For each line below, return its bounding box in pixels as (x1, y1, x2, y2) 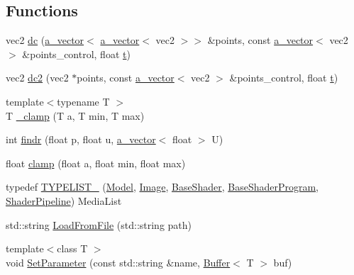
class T (57, 241, 88, 256)
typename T (57, 94, 110, 108)
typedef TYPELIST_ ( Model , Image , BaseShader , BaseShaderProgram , (6, 179, 319, 194)
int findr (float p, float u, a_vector (6, 132, 156, 147)
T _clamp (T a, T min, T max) (6, 108, 145, 123)
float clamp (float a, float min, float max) (6, 155, 186, 170)
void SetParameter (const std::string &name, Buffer (6, 254, 231, 269)
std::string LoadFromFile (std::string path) (6, 217, 192, 232)
